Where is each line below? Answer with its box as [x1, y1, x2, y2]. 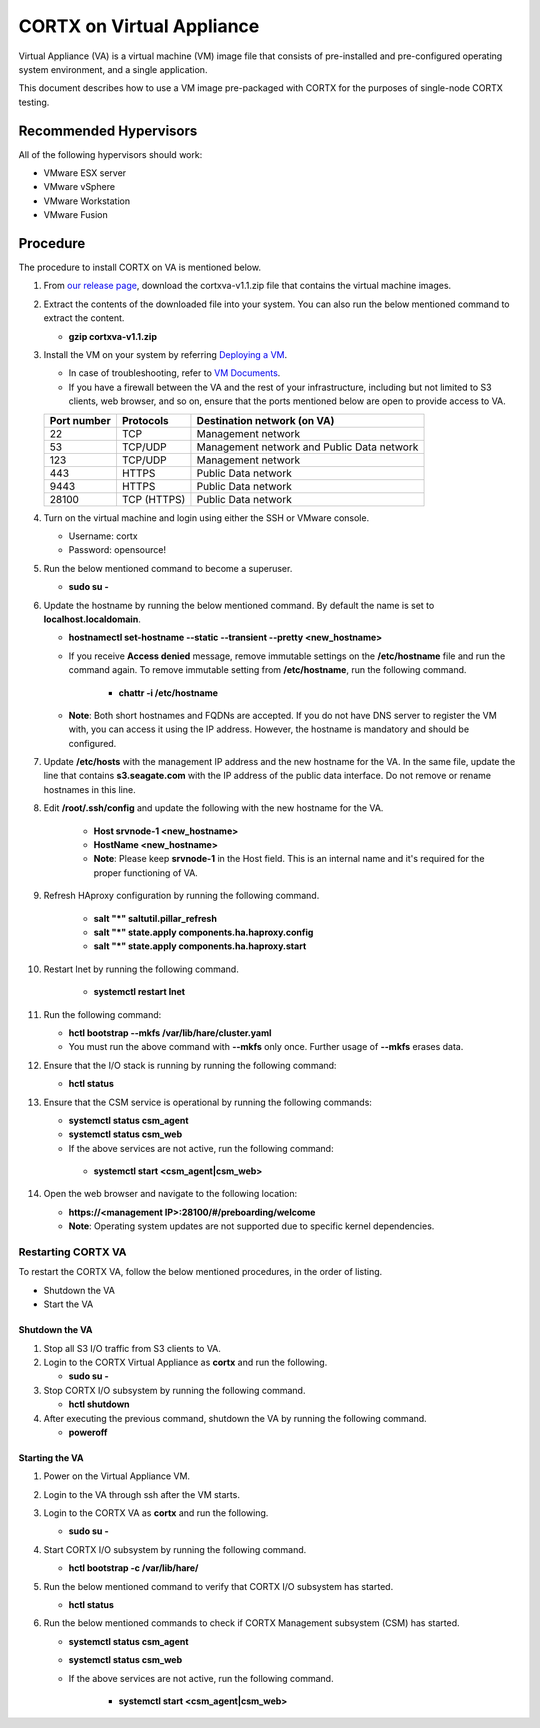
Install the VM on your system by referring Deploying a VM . [43, 349, 288, 361]
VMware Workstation [43, 195, 130, 207]
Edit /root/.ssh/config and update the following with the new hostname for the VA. [43, 802, 384, 814]
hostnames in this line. [43, 783, 136, 795]
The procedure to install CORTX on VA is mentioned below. [18, 261, 262, 274]
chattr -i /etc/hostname [118, 686, 219, 699]
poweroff [68, 1426, 108, 1438]
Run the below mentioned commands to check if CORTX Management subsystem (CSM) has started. [43, 1617, 460, 1629]
